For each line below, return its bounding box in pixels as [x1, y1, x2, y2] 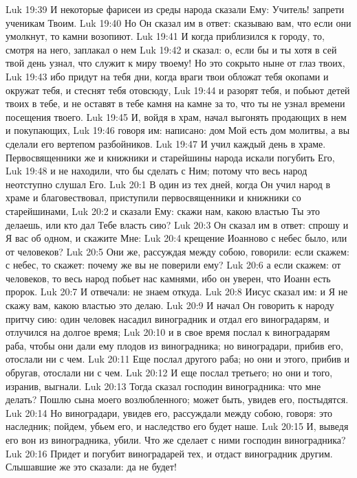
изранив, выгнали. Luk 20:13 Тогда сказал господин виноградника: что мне [6, 378, 321, 393]
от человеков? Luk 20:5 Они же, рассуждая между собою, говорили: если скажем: [6, 244, 349, 258]
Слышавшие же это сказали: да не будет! [6, 459, 177, 474]
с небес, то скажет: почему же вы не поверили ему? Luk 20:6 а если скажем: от [6, 258, 341, 272]
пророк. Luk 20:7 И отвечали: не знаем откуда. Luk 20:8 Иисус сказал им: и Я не [6, 284, 348, 299]
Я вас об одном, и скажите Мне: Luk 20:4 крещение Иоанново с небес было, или [6, 231, 347, 245]
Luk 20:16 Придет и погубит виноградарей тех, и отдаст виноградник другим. [6, 446, 333, 460]
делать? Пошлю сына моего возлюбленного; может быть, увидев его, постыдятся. [6, 392, 349, 407]
